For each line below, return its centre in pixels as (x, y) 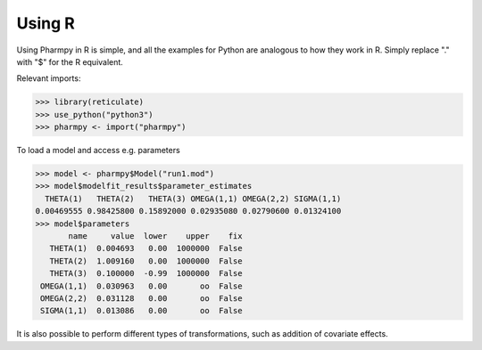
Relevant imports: (49, 78)
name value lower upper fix (155, 236)
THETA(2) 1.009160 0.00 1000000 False (146, 261)
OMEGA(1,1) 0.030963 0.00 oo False (141, 286)
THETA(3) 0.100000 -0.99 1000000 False (146, 273)
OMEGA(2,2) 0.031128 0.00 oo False (141, 298)
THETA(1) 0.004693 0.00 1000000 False (146, 248)
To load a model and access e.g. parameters (98, 151)
